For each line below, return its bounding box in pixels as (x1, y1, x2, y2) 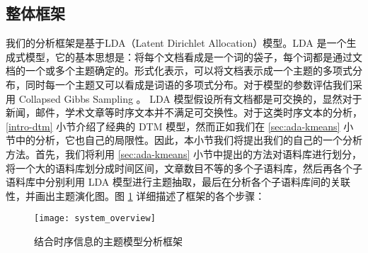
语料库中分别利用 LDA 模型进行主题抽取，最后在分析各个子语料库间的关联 (6, 174, 350, 189)
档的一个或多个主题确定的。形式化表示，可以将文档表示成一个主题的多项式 (6, 63, 352, 78)
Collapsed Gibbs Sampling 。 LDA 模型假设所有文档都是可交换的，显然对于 (18, 91, 362, 106)
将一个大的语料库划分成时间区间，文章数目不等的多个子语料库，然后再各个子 (6, 160, 362, 175)
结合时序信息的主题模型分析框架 (34, 233, 183, 248)
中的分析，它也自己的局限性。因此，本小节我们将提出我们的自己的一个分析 (15, 133, 362, 147)
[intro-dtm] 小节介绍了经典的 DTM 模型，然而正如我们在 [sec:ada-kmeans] (6, 118, 340, 133)
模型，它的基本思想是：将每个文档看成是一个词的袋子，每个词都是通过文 (25, 49, 362, 64)
